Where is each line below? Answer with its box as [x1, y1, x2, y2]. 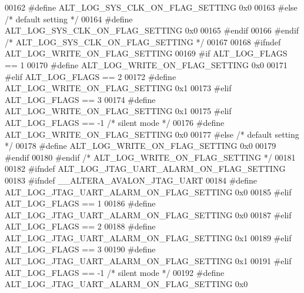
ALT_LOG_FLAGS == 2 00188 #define [5, 220, 156, 232]
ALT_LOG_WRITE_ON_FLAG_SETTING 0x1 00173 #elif [5, 82, 232, 94]
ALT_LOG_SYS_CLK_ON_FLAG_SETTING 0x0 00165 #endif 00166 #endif [5, 24, 299, 36]
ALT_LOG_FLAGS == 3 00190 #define [5, 243, 156, 255]
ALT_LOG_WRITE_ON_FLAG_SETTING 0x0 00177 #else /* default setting [5, 128, 299, 140]
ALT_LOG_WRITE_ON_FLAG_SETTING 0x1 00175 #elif [5, 105, 232, 117]
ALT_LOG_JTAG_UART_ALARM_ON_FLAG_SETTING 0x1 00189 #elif [5, 231, 292, 244]
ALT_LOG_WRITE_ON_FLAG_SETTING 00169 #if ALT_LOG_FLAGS [5, 47, 288, 59]
